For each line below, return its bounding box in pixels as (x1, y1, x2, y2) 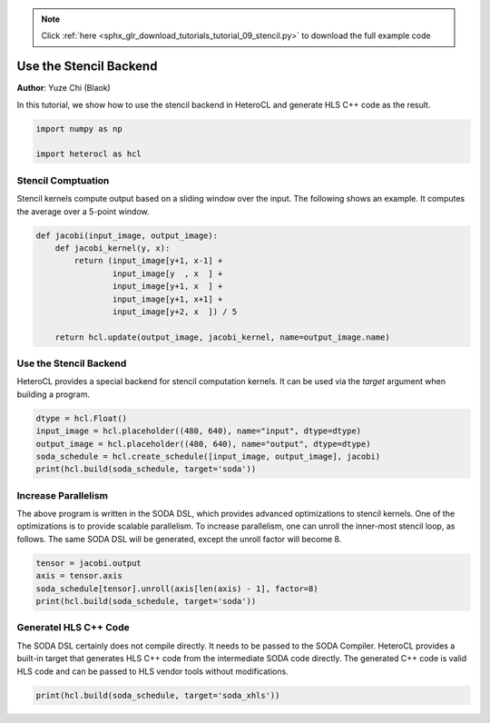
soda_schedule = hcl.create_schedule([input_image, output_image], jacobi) (35, 451, 381, 461)
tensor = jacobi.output (35, 558, 142, 568)
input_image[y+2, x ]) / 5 (112, 306, 238, 317)
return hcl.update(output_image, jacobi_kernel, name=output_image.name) (54, 332, 390, 342)
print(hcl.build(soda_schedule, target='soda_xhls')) (35, 690, 280, 700)
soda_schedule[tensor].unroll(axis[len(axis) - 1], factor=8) (35, 583, 318, 594)
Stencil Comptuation (16, 173, 110, 186)
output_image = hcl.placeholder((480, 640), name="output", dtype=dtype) (35, 439, 371, 449)
